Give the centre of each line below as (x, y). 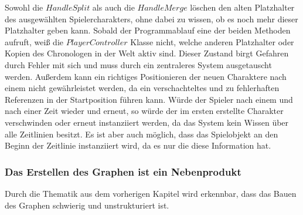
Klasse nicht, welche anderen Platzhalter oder (212, 41)
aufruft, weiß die (34, 41)
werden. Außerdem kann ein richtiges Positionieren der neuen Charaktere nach (146, 76)
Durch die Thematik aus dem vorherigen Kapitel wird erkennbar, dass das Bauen (151, 193)
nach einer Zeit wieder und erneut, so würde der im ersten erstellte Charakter (144, 111)
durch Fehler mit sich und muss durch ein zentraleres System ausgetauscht (138, 64)
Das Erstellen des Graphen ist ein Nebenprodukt (123, 171)
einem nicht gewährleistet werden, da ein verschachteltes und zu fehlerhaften (142, 88)
